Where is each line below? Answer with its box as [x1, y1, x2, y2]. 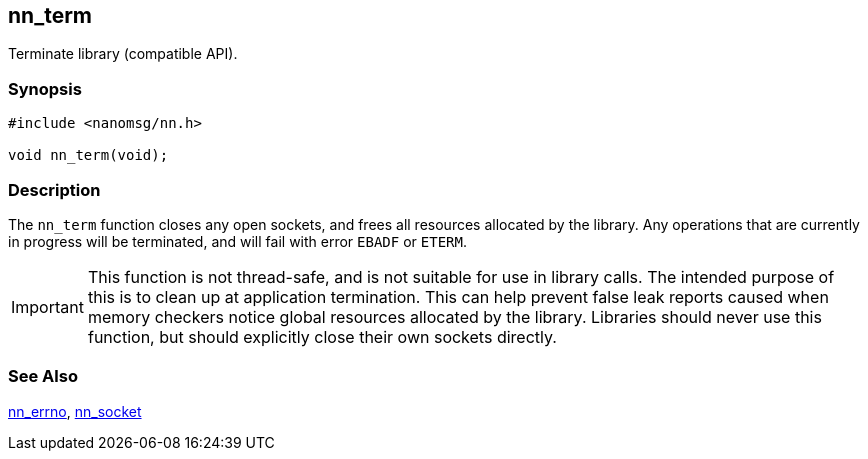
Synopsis [8, 78, 82, 99]
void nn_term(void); [8, 147, 169, 164]
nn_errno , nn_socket [8, 402, 142, 420]
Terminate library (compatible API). [8, 45, 238, 63]
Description [8, 179, 101, 200]
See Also [8, 366, 78, 387]
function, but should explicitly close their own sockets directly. [87, 326, 557, 347]
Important [11, 296, 84, 317]
